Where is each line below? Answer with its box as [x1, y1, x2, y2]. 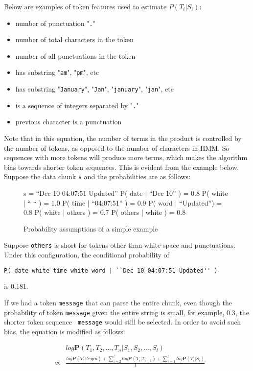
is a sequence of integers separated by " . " [15, 100, 139, 110]
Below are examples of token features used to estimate [4, 1, 167, 11]
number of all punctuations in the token [15, 50, 136, 61]
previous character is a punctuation [15, 116, 122, 127]
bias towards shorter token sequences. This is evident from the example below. [4, 162, 239, 172]
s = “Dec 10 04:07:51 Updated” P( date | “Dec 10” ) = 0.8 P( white [23, 188, 228, 198]
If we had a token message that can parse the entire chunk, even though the [4, 297, 232, 307]
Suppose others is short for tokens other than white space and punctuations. [4, 240, 235, 250]
